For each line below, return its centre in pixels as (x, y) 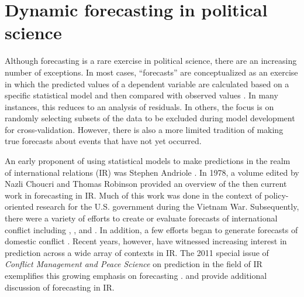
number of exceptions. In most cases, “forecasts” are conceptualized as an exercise (151, 72)
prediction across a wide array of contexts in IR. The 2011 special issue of (137, 252)
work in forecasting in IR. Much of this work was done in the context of (133, 195)
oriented (19, 206)
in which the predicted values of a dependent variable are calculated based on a (147, 83)
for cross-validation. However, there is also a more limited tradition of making (144, 129)
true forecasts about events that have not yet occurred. (103, 141)
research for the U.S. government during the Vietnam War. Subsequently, (168, 206)
